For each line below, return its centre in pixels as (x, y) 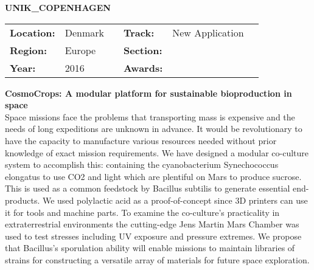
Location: (33, 32)
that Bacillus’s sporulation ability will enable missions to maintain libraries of (150, 248)
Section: (143, 50)
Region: (29, 50)
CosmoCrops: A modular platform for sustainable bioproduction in (148, 93)
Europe (80, 50)
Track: (139, 32)
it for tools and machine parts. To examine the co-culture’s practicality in (142, 212)
